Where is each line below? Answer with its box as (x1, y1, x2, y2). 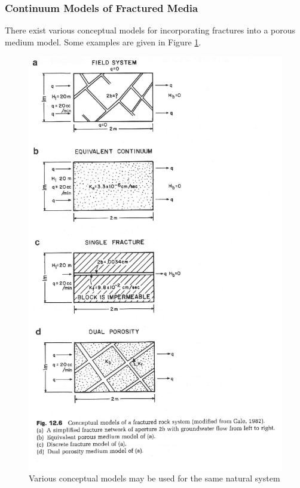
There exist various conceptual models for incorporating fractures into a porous (5, 24, 296, 36)
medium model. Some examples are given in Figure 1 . (5, 35, 201, 48)
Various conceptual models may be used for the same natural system (29, 472, 280, 484)
